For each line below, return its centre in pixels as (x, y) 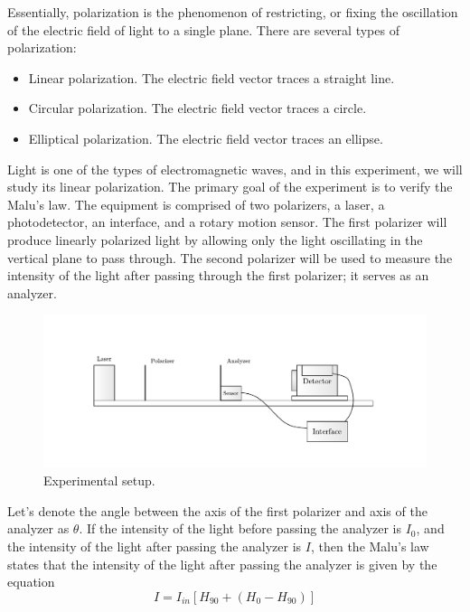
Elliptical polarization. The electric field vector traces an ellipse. (206, 138)
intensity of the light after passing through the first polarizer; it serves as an (218, 275)
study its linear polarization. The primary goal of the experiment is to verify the (230, 187)
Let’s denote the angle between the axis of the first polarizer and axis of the (217, 510)
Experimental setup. (99, 480)
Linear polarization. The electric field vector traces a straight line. (211, 77)
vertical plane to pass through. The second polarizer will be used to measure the (230, 257)
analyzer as (38, 528)
